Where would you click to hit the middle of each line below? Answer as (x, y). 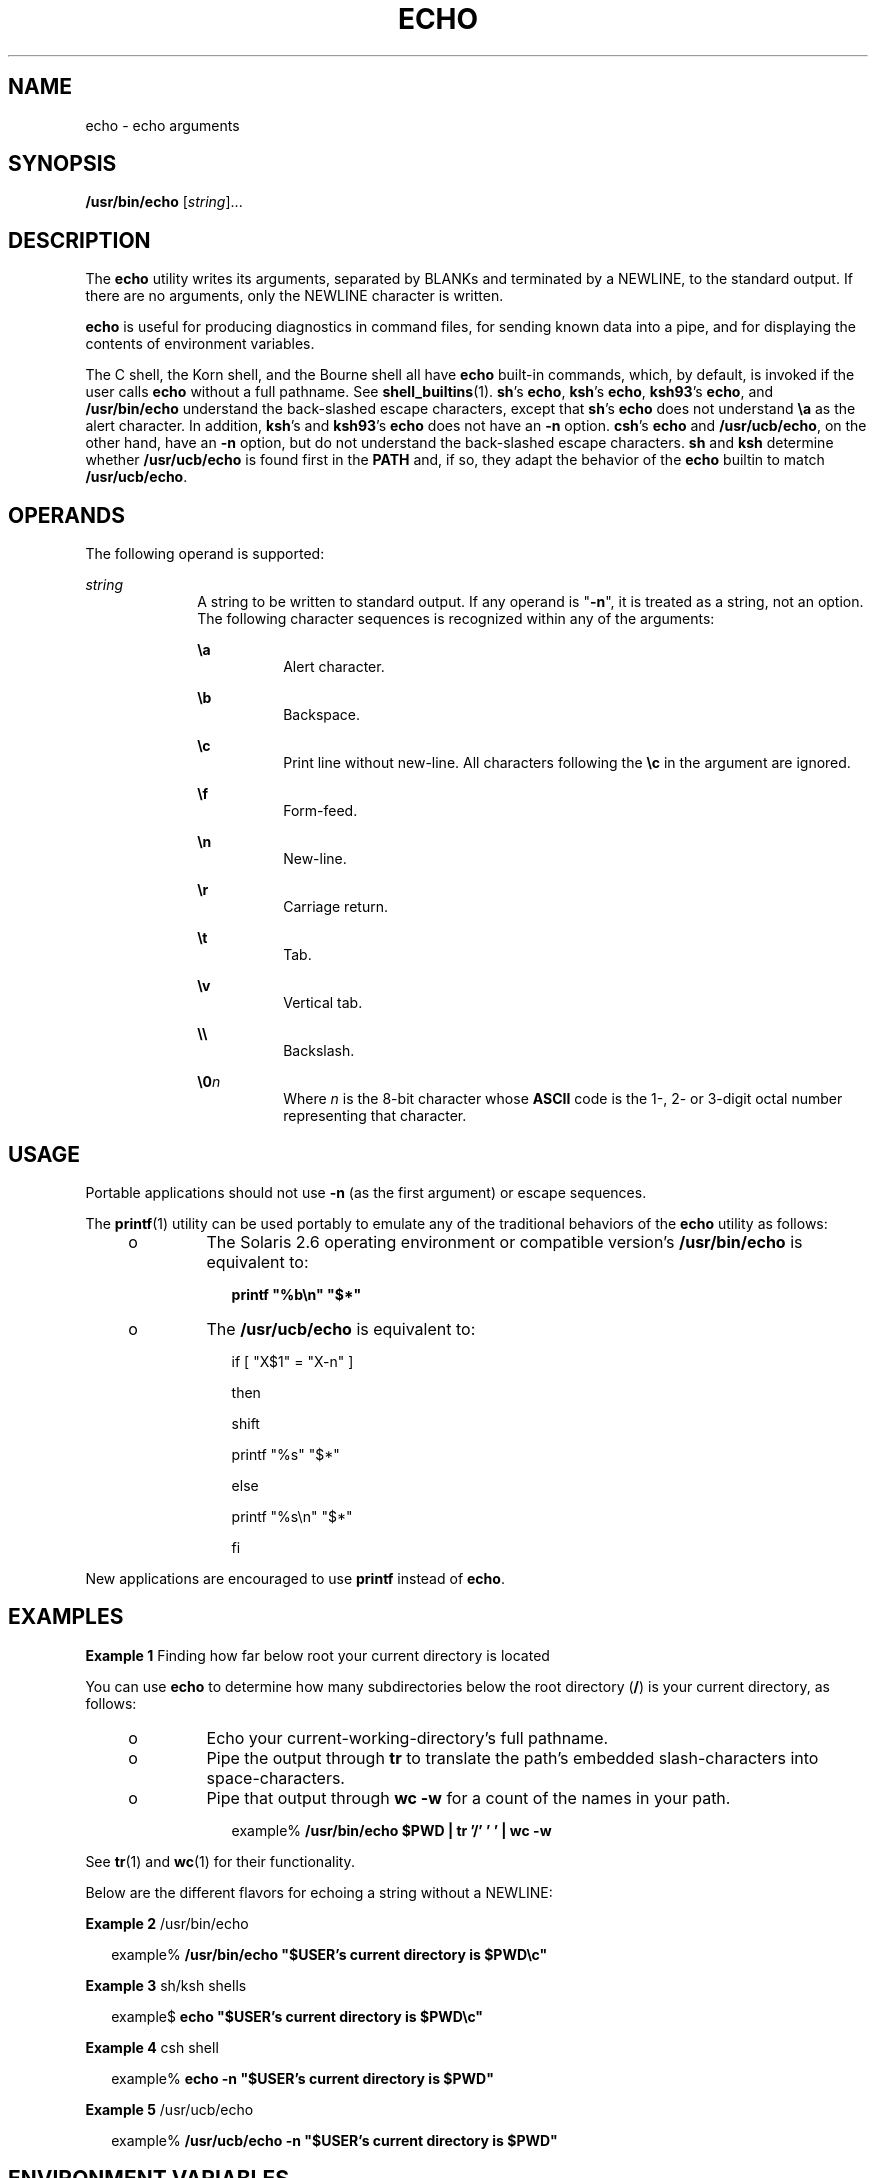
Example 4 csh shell (152, 2047)
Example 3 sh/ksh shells (166, 1985)
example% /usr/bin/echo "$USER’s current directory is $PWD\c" (329, 1954)
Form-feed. (320, 811)
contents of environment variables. (200, 344)
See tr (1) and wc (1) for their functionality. (220, 1861)
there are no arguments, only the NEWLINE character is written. (294, 296)
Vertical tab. (323, 1003)
